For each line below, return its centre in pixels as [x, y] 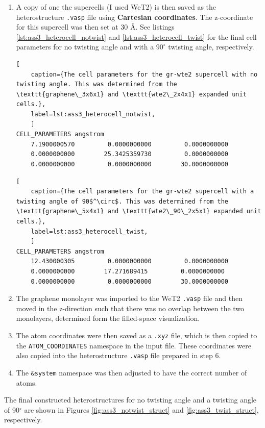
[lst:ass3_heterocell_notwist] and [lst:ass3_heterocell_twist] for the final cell [136, 36]
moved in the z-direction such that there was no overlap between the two [130, 308]
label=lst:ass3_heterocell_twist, [89, 231]
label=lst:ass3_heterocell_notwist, [93, 114]
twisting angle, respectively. [211, 47]
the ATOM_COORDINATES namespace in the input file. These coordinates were [134, 345]
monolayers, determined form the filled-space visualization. [108, 318]
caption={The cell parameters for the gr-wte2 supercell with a [142, 192]
